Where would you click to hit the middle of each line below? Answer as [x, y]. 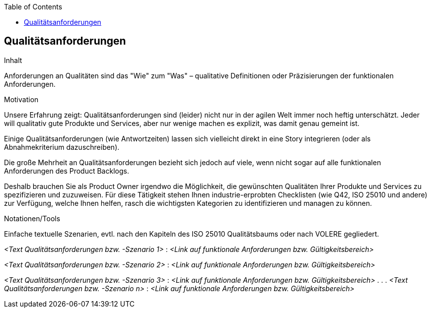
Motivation [21, 99]
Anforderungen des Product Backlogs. [67, 171]
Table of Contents [33, 7]
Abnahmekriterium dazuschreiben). [62, 147]
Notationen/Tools [32, 218]
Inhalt [13, 60]
